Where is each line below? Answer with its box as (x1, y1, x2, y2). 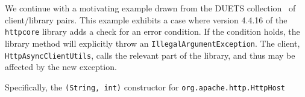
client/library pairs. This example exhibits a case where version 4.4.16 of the (5, 13, 288, 26)
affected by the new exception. (5, 60, 117, 73)
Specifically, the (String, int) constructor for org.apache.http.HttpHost (5, 80, 286, 93)
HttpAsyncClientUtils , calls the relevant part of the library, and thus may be (5, 48, 295, 61)
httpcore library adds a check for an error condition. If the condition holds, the (5, 25, 300, 38)
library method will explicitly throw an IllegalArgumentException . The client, (5, 37, 300, 49)
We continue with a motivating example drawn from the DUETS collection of (5, 2, 296, 14)
